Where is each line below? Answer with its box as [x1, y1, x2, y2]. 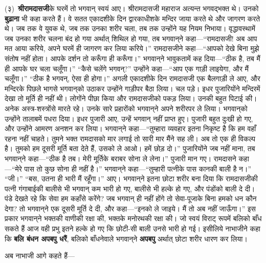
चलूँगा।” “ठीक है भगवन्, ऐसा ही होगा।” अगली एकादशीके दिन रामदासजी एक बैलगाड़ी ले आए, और [5, 73, 260, 84]
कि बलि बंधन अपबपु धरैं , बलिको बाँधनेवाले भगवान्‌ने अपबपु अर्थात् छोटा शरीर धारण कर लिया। [5, 233, 248, 244]
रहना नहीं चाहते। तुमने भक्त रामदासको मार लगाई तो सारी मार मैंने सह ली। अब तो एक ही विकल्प [5, 133, 255, 144]
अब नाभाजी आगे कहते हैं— [5, 250, 75, 261]
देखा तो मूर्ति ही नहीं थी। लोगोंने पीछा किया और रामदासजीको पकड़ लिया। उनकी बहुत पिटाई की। [5, 93, 257, 104]
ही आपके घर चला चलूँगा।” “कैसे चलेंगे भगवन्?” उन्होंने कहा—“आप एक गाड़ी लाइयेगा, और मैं [5, 63, 249, 74]
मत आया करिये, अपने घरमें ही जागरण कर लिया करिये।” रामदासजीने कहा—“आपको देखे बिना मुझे [5, 43, 259, 54]
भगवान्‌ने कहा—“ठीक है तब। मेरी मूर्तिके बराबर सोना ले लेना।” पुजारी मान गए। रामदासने [5, 153, 236, 163]
